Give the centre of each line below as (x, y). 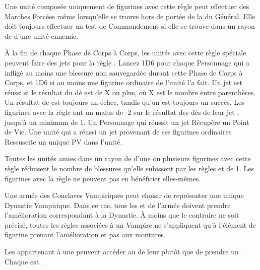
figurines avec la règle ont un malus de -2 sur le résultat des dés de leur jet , (122, 112)
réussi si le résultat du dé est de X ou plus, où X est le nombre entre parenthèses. (130, 92)
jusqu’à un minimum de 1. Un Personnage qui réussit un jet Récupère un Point (127, 122)
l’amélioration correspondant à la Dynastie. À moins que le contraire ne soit (122, 215)
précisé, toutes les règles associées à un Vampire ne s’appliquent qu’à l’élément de (130, 224)
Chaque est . (24, 261)
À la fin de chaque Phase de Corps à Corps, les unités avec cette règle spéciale (125, 53)
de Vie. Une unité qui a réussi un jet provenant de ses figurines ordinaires (118, 132)
